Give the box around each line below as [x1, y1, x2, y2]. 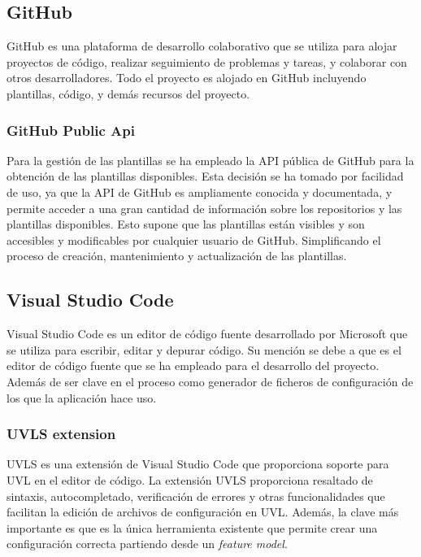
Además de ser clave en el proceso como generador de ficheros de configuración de [7, 372, 414, 389]
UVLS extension [7, 424, 116, 444]
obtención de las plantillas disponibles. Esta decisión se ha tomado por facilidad [7, 168, 404, 185]
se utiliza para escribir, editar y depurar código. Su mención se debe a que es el [7, 341, 401, 358]
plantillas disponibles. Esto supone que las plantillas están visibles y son [7, 215, 365, 233]
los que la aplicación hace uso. [7, 389, 157, 406]
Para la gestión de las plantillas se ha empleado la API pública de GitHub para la [7, 151, 414, 168]
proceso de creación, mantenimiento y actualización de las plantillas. [7, 247, 347, 264]
